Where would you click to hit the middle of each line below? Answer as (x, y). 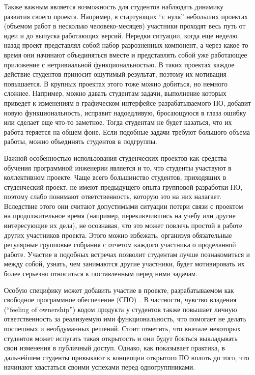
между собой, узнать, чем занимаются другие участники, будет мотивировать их (124, 264)
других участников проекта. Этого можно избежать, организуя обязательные (118, 235)
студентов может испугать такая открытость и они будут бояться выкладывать (121, 338)
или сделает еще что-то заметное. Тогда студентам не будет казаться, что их (118, 122)
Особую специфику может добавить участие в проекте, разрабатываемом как (119, 290)
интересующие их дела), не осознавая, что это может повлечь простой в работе (123, 225)
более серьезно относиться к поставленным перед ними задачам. (101, 274)
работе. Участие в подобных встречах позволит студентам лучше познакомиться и (127, 254)
